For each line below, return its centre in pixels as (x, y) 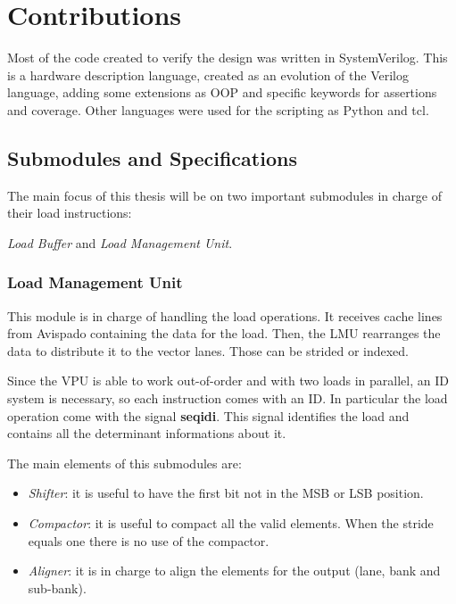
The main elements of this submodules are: (124, 463)
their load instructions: (70, 213)
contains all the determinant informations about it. (147, 433)
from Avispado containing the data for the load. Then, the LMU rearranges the (224, 333)
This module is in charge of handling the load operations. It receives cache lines (225, 315)
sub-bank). (57, 587)
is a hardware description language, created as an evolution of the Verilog (208, 74)
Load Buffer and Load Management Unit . (120, 242)
